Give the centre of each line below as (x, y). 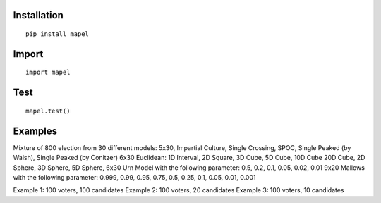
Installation (38, 15)
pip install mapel (58, 34)
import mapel (48, 73)
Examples (35, 131)
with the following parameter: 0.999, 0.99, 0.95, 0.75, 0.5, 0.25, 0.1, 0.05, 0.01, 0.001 (134, 177)
